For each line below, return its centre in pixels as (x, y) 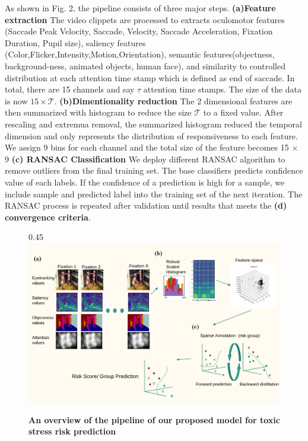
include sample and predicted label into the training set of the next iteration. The (154, 194)
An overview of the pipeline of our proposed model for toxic (154, 419)
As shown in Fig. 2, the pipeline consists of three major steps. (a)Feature (140, 8)
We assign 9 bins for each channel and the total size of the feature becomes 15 (147, 147)
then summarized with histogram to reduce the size (98, 112)
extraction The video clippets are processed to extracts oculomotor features (145, 19)
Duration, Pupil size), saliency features (75, 42)
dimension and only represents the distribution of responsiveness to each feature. (151, 135)
